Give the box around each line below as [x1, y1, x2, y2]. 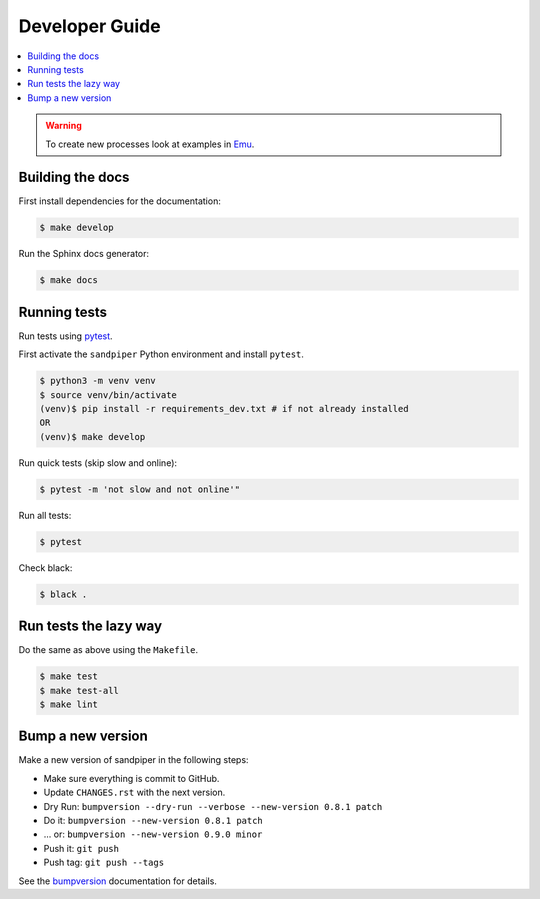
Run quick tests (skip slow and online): [18, 456, 178, 469]
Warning [45, 120, 82, 132]
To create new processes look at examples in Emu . [45, 138, 255, 150]
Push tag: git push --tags [43, 856, 165, 869]
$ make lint [39, 698, 99, 710]
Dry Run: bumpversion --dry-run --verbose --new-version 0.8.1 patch [43, 800, 383, 812]
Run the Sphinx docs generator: [18, 248, 150, 260]
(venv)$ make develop [39, 431, 146, 442]
